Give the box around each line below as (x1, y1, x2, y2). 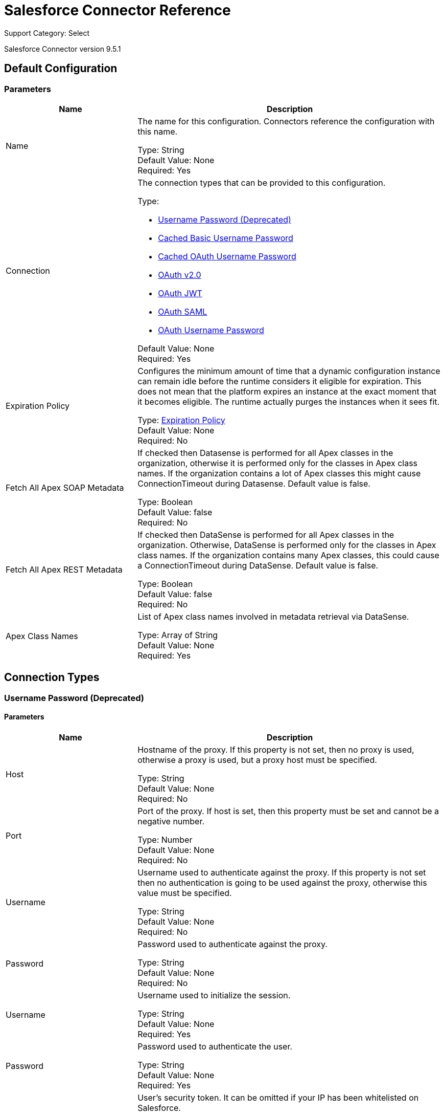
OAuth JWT (158, 288, 202, 298)
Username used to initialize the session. (137, 990, 291, 1001)
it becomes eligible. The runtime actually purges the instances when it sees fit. (137, 396, 440, 407)
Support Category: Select (4, 28, 90, 37)
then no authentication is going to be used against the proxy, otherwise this (137, 878, 427, 888)
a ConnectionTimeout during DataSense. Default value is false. (137, 560, 379, 571)
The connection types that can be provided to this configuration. (137, 177, 386, 188)
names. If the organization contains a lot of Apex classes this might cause (137, 468, 421, 478)
